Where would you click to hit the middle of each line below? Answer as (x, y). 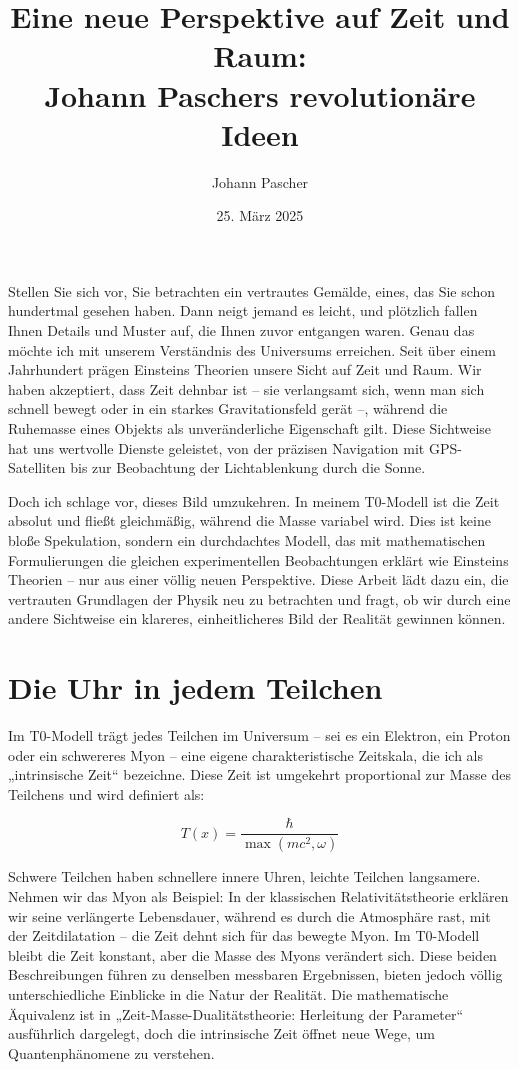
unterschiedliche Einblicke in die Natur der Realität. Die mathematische (228, 993)
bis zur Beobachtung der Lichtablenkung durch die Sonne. (248, 467)
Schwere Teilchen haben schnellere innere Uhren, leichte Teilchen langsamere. (244, 876)
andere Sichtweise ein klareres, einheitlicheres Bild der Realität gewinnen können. (257, 618)
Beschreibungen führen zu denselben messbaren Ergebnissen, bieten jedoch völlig (255, 974)
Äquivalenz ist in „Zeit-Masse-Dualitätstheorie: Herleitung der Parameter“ (236, 1013)
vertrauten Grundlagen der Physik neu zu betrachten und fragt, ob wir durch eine (259, 598)
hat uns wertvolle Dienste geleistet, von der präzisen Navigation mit (216, 447)
